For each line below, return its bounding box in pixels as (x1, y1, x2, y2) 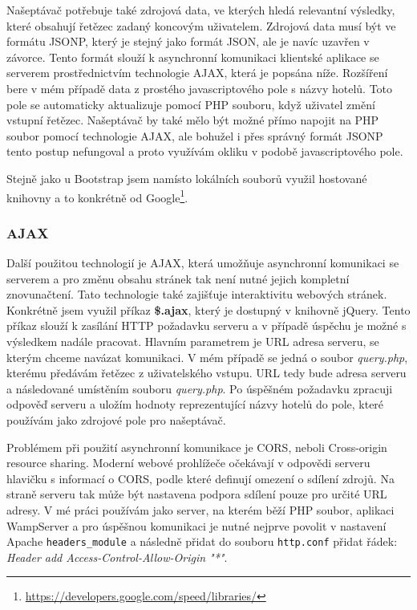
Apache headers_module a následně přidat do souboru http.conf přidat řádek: (6, 533, 398, 550)
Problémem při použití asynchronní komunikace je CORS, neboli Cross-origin (6, 438, 387, 455)
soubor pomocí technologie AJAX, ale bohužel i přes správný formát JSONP (6, 127, 383, 144)
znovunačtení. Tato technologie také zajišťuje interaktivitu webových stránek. (6, 286, 387, 303)
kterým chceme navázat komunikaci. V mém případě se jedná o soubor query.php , (6, 348, 408, 365)
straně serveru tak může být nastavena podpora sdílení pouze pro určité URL (6, 486, 387, 502)
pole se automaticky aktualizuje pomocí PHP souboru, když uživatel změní (6, 96, 375, 112)
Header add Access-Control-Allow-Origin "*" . (6, 548, 228, 565)
